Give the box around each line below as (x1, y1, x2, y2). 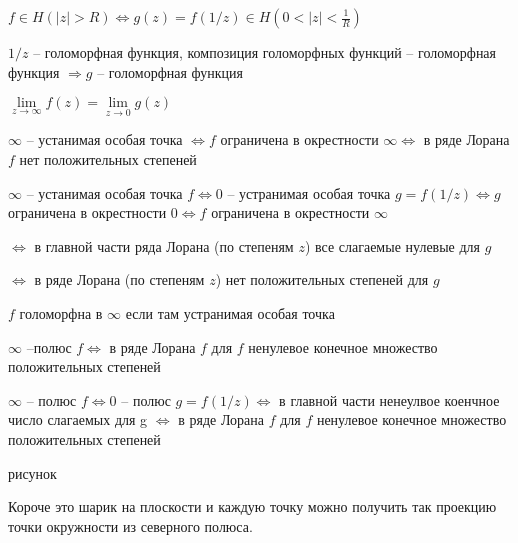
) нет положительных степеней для (215, 269, 429, 290)
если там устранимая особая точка (125, 302, 335, 323)
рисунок (8, 462, 57, 483)
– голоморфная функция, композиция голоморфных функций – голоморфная (33, 42, 497, 62)
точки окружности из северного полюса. (8, 515, 253, 536)
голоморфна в (19, 302, 103, 323)
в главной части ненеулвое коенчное (279, 389, 500, 410)
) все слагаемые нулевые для (304, 235, 481, 256)
